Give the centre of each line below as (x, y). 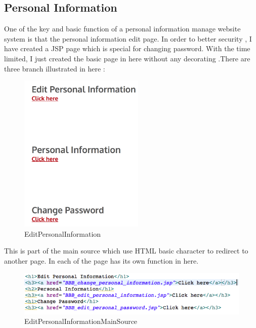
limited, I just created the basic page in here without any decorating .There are (127, 58)
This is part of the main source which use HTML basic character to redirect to (126, 251)
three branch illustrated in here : (55, 68)
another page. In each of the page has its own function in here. (101, 260)
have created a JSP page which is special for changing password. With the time (127, 48)
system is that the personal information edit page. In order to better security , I (128, 38)
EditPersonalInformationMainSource (81, 321)
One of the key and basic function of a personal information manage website (122, 29)
